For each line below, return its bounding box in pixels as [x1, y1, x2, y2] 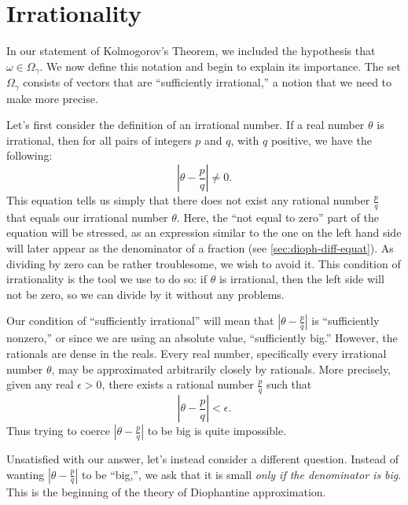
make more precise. [6, 90, 98, 106]
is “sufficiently [311, 312, 380, 329]
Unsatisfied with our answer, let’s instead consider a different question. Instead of [6, 451, 399, 466]
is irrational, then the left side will [219, 271, 384, 287]
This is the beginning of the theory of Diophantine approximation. [6, 483, 326, 499]
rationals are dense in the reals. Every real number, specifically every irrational [6, 345, 387, 361]
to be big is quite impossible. [147, 422, 287, 438]
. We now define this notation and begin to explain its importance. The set [39, 57, 401, 74]
